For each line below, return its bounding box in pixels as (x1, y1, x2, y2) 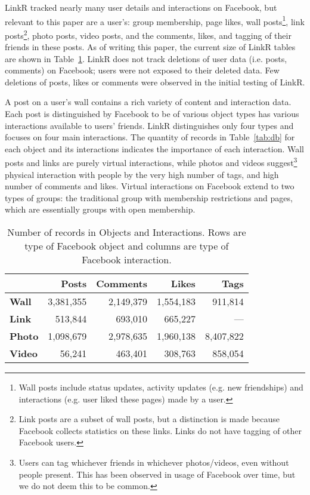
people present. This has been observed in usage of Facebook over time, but (18, 468, 296, 480)
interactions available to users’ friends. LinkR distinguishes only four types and (5, 119, 294, 131)
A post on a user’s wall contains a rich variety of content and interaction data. (5, 96, 292, 108)
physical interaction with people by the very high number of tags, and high (5, 168, 279, 180)
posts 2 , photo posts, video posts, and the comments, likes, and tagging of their (5, 27, 292, 41)
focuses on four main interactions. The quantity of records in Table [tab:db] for (5, 131, 295, 143)
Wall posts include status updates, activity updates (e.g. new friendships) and (18, 381, 303, 393)
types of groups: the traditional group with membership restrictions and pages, (5, 191, 293, 204)
